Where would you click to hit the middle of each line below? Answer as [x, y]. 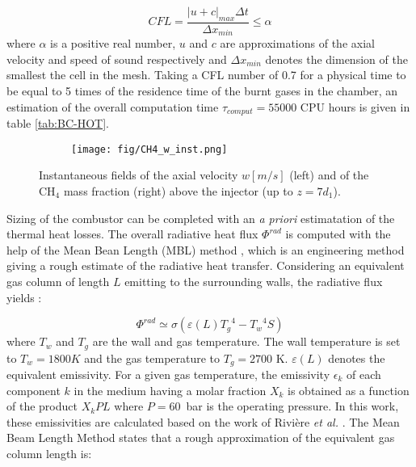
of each [363, 374]
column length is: [49, 453]
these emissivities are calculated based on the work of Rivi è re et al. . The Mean [203, 421]
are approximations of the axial [297, 43]
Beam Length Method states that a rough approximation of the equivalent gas [201, 438]
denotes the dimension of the [336, 59]
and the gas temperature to [152, 358]
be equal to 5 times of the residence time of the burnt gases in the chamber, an [202, 91]
